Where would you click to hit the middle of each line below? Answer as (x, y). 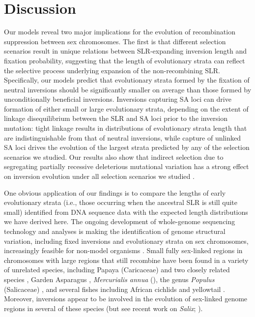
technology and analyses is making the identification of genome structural (115, 231)
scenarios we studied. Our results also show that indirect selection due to (114, 157)
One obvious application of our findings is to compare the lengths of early (115, 192)
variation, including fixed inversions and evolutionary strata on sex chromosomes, (126, 241)
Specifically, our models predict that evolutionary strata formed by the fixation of (127, 80)
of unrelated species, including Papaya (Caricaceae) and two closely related (117, 270)
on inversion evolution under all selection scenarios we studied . (99, 176)
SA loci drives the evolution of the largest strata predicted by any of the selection (127, 147)
